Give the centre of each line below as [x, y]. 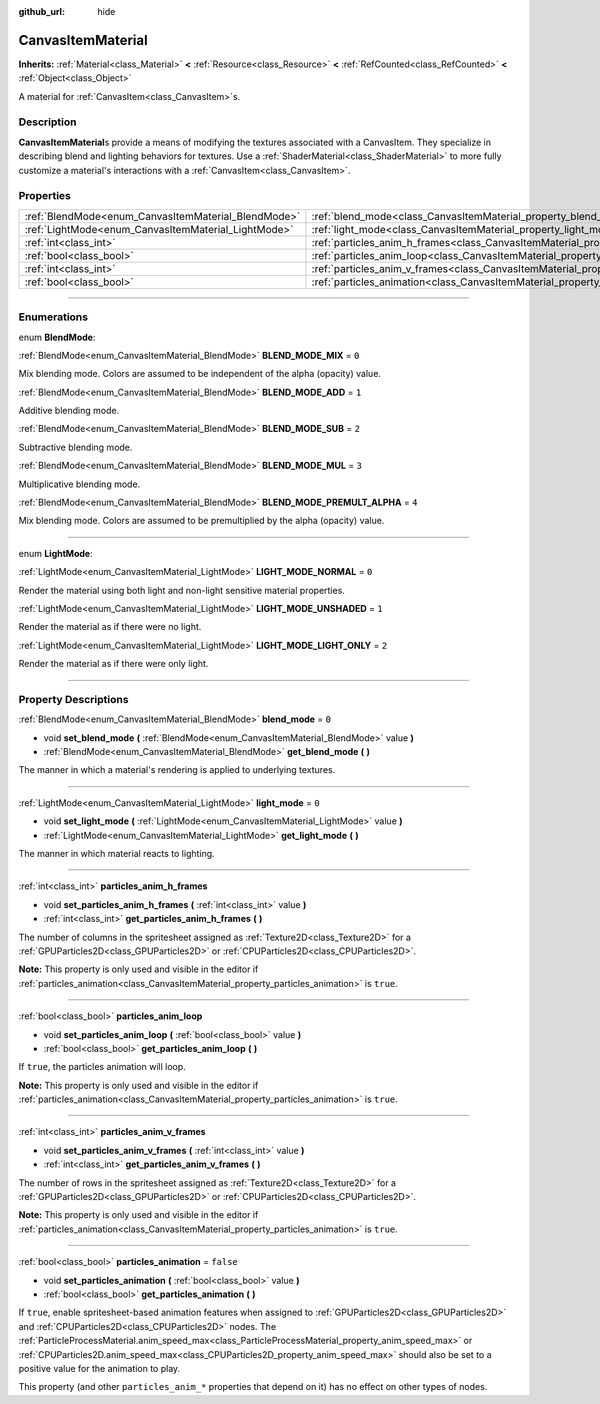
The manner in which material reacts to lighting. [116, 854]
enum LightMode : [56, 553]
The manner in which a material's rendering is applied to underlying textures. [177, 770]
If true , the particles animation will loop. [102, 1067]
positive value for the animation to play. [99, 1368]
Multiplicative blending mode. [79, 484]
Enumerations [53, 317]
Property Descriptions [73, 699]
